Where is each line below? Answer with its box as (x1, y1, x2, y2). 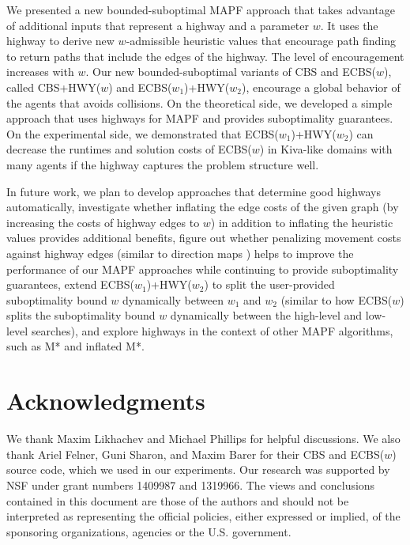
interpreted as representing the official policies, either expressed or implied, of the (6, 508, 401, 524)
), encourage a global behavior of (241, 78, 401, 95)
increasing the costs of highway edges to (6, 214, 200, 230)
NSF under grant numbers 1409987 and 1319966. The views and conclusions (6, 476, 375, 493)
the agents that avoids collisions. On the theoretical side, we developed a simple (6, 94, 393, 111)
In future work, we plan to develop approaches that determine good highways (6, 183, 381, 199)
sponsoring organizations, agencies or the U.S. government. (6, 523, 292, 539)
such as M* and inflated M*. (6, 338, 145, 354)
